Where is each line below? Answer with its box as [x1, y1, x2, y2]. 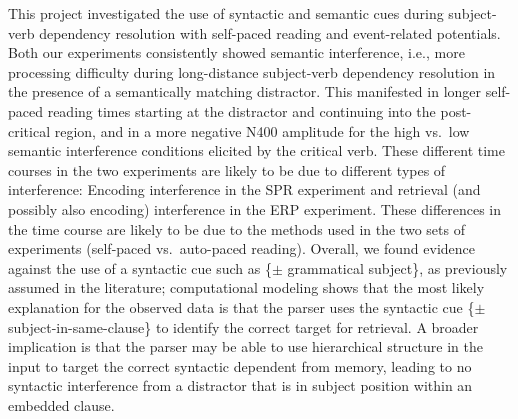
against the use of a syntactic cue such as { [8, 257, 272, 278]
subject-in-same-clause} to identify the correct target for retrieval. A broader [8, 316, 479, 337]
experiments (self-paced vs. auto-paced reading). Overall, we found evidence [8, 238, 476, 259]
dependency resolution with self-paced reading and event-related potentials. [39, 22, 501, 43]
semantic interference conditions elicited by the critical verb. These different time [8, 140, 505, 161]
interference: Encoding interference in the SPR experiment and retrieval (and [8, 179, 481, 200]
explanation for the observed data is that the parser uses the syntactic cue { [8, 296, 475, 317]
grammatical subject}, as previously [287, 257, 508, 278]
